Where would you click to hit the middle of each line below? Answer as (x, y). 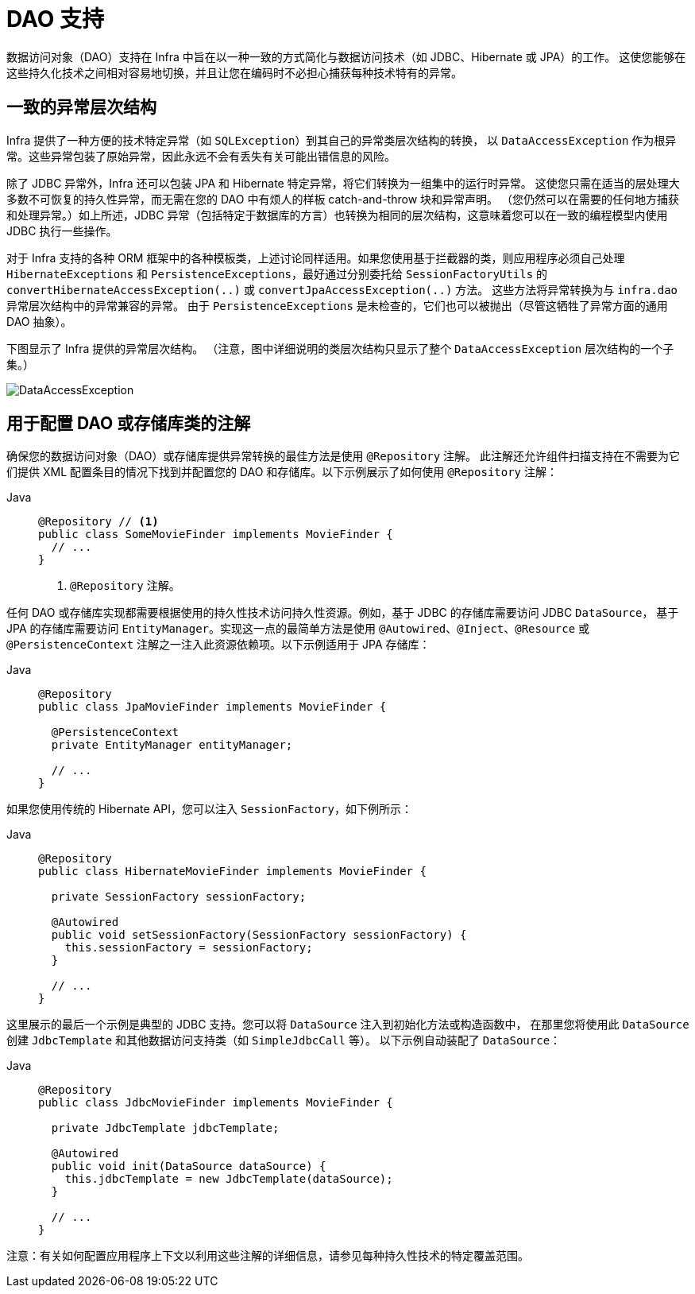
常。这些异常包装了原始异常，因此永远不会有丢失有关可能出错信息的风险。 (201, 156)
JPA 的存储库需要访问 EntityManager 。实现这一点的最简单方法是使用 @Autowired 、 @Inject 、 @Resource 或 (298, 629)
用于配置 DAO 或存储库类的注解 (129, 424)
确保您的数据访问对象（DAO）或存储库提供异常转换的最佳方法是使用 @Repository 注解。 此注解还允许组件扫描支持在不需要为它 (344, 456)
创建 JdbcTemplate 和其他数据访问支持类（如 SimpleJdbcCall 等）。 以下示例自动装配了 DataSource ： (284, 1040)
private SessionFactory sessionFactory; (179, 897)
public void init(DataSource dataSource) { (189, 1166)
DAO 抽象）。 (39, 321)
